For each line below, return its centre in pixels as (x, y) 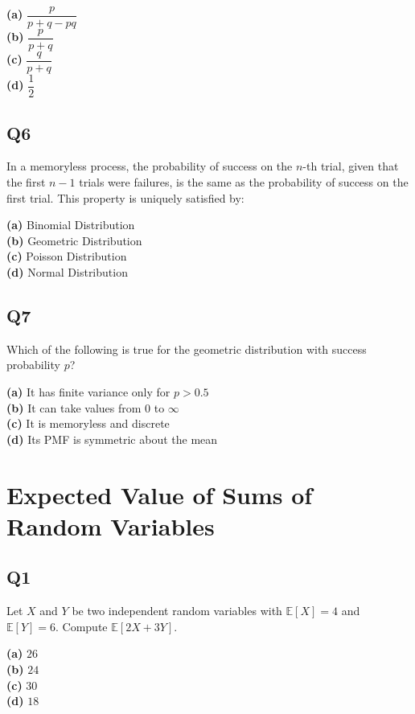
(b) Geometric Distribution (74, 240)
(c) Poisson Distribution (67, 256)
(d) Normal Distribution (67, 272)
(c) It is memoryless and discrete (88, 423)
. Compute (82, 626)
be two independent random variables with (177, 611)
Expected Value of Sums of (160, 494)
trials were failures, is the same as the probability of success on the (244, 182)
